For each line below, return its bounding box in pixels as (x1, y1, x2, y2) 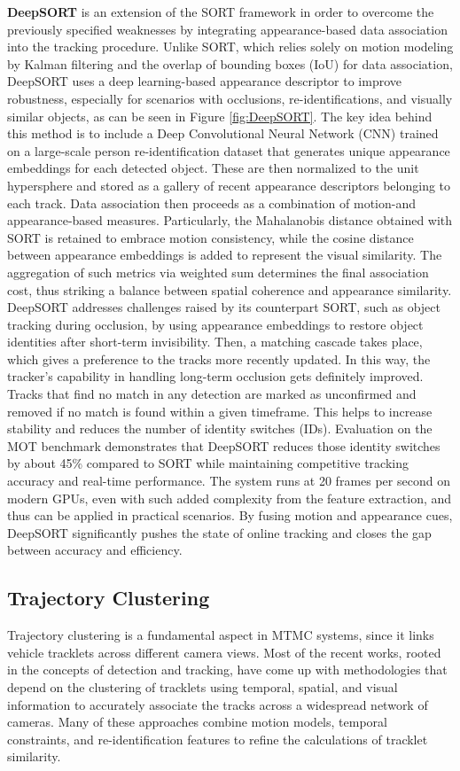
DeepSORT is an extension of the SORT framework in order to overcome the (7, 3, 434, 20)
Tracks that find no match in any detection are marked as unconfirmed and (7, 385, 417, 403)
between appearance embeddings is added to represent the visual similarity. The (7, 245, 442, 264)
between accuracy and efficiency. (7, 541, 183, 559)
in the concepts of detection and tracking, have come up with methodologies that (7, 660, 448, 679)
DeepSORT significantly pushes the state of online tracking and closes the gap (7, 523, 432, 541)
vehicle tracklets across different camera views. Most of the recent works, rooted (7, 642, 441, 661)
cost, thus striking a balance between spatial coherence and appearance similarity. (7, 280, 452, 299)
